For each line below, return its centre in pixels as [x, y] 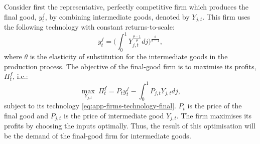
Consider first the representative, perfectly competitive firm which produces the [126, 7]
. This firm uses [226, 16]
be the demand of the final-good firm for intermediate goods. [98, 135]
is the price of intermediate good [114, 115]
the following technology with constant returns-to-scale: [89, 27]
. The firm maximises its [214, 115]
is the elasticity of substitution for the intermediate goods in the [129, 56]
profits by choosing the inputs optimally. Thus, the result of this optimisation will [130, 126]
